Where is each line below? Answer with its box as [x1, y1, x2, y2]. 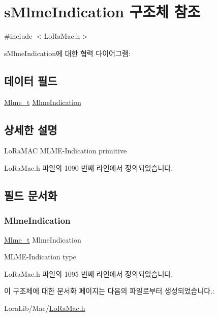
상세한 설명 [4, 121, 57, 137]
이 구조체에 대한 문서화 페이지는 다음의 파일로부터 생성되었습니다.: [4, 285, 214, 296]
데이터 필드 [4, 72, 57, 88]
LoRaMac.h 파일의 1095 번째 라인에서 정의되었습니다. [4, 268, 173, 279]
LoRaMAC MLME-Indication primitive [4, 145, 127, 156]
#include [4, 31, 33, 41]
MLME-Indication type [4, 251, 76, 262]
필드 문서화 [4, 187, 57, 203]
